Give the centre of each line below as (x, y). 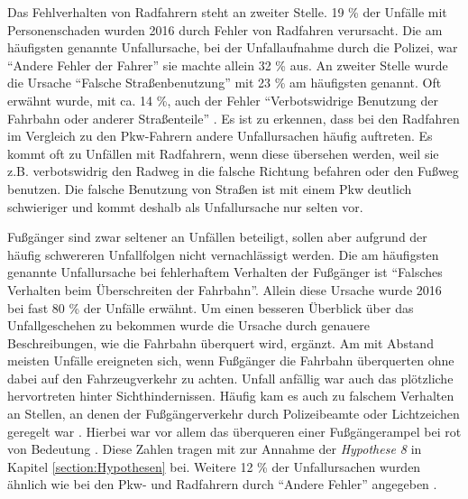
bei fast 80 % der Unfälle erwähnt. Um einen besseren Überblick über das (211, 307)
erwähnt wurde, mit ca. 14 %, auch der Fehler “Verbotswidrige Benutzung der (223, 100)
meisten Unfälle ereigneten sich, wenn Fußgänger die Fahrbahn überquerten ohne (231, 360)
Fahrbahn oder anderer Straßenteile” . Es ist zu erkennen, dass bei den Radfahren (234, 118)
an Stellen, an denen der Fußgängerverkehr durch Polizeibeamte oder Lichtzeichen (234, 414)
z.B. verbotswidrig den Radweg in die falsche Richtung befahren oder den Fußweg (233, 171)
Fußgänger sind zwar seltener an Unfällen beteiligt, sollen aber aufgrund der (217, 237)
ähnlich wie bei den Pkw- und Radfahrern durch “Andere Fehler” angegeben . (222, 484)
